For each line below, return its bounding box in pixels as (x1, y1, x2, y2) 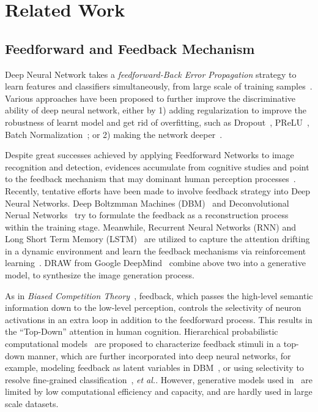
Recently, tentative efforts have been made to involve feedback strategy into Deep (5, 184, 311, 197)
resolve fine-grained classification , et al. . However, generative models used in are (5, 373, 313, 386)
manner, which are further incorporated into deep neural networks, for (27, 349, 291, 362)
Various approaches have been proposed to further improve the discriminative (5, 91, 296, 104)
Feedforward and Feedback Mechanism (5, 39, 255, 58)
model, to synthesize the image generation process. (5, 269, 194, 281)
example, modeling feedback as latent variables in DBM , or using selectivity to (5, 361, 304, 374)
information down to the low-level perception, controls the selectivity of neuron (5, 301, 301, 314)
